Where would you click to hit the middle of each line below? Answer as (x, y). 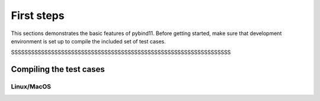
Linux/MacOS (31, 87)
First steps (38, 15)
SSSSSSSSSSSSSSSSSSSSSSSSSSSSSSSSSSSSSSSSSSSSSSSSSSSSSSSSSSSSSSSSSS (121, 52)
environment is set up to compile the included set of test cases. (88, 41)
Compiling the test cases (58, 69)
